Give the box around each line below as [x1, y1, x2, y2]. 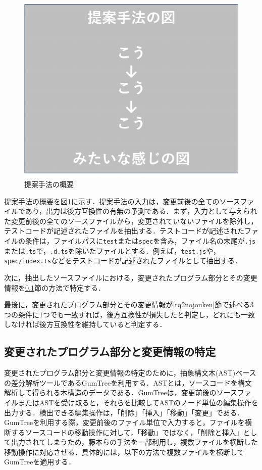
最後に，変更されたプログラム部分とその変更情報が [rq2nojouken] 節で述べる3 [4, 299, 254, 310]
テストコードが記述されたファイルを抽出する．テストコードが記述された [4, 225, 244, 236]
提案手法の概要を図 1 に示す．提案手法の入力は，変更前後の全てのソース [4, 196, 240, 206]
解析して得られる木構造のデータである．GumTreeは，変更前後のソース [4, 387, 238, 398]
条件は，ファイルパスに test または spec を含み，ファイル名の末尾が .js [25, 235, 256, 246]
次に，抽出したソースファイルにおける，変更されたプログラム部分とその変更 [4, 272, 257, 283]
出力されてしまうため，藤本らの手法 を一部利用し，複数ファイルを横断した [11, 437, 258, 447]
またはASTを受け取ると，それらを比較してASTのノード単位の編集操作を [18, 397, 258, 407]
